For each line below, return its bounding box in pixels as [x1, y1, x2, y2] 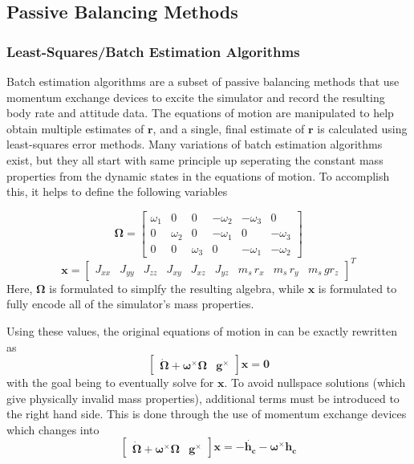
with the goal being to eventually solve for [6, 374, 214, 391]
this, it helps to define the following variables [6, 183, 228, 200]
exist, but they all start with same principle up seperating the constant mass [6, 151, 384, 168]
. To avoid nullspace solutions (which [224, 374, 406, 391]
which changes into [6, 421, 99, 438]
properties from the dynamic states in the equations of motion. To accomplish [6, 167, 390, 184]
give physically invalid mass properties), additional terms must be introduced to [6, 389, 400, 406]
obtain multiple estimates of [6, 120, 144, 136]
